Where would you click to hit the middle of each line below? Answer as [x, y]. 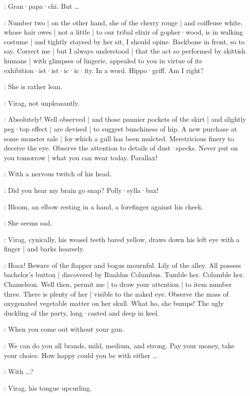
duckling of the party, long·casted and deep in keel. [82, 312]
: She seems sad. [28, 223]
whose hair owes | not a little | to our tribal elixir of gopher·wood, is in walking [124, 32]
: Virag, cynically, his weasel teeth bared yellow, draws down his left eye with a [122, 239]
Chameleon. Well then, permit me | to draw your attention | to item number [118, 284]
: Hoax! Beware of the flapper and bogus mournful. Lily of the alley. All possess [123, 265]
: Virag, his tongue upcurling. [48, 387]
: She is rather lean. [33, 86]
